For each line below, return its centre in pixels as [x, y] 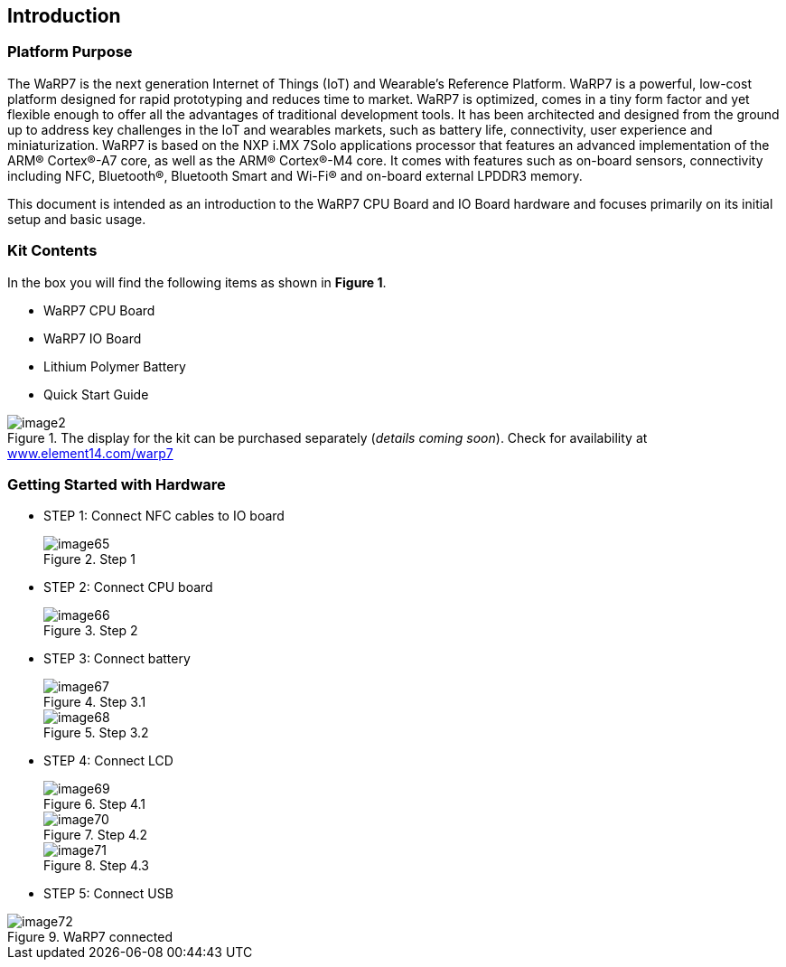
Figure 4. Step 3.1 [95, 702]
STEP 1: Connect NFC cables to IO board [164, 516]
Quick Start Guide [96, 394]
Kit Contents [52, 251]
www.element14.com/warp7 [90, 453]
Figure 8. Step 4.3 [96, 866]
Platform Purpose [70, 52]
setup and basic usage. [77, 219]
